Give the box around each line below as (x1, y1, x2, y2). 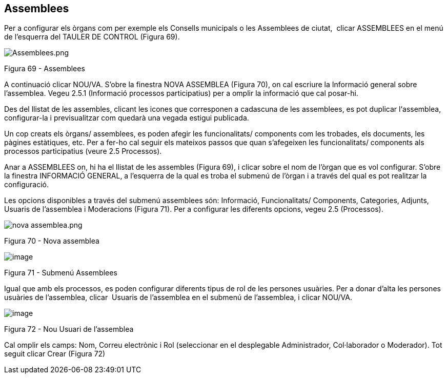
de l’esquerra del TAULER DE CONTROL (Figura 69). (4, 32, 180, 42)
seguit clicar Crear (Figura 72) (4, 349, 106, 359)
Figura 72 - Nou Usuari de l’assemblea (4, 325, 134, 334)
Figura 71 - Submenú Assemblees (4, 268, 117, 277)
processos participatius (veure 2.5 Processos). (4, 147, 162, 156)
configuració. (4, 180, 49, 189)
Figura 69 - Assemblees (4, 64, 85, 73)
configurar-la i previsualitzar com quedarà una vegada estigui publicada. (4, 113, 249, 123)
